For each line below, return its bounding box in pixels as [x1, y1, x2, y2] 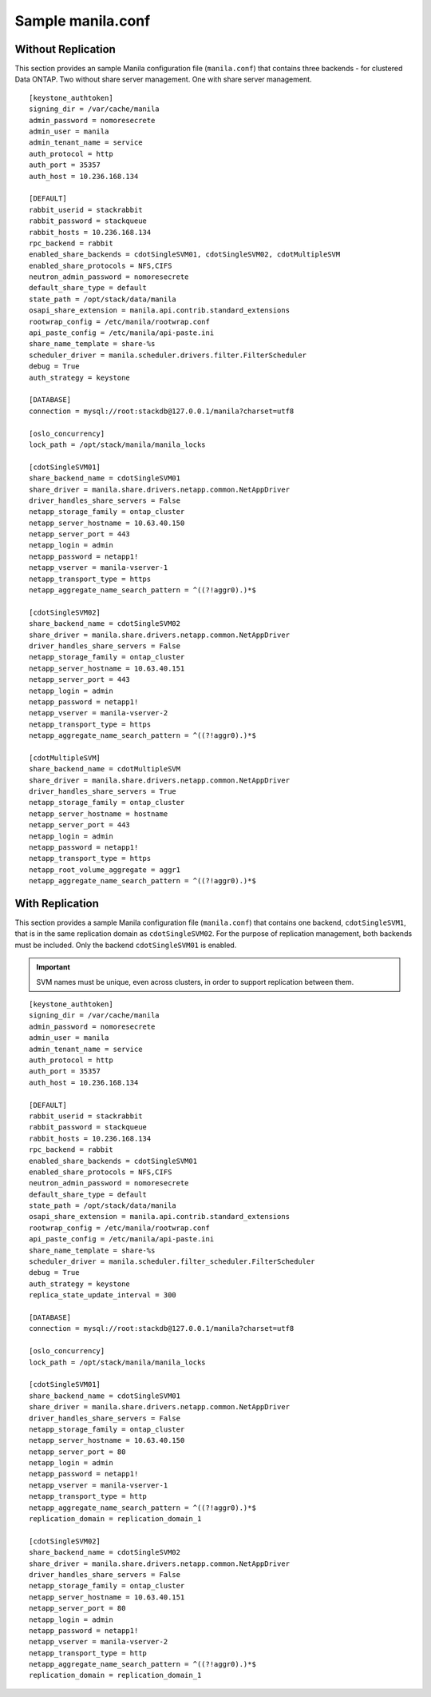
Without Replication [14, 42, 116, 56]
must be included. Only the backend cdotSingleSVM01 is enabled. [14, 940, 237, 950]
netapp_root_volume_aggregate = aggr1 [29, 865, 181, 874]
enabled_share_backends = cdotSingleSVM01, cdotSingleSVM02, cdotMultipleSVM [29, 250, 341, 259]
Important [36, 962, 71, 972]
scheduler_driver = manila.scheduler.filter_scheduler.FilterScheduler [29, 1257, 315, 1266]
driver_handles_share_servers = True [29, 787, 177, 796]
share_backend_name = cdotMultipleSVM [29, 764, 181, 774]
